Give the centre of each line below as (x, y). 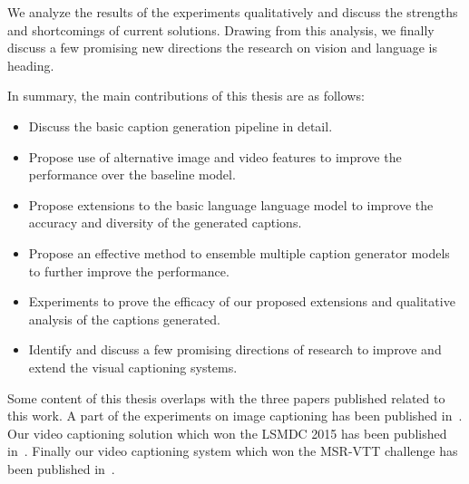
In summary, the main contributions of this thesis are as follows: (186, 96)
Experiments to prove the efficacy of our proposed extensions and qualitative (242, 301)
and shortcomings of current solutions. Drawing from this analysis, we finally (221, 29)
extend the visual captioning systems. (133, 367)
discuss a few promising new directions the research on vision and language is (223, 48)
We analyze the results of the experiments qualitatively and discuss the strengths (233, 12)
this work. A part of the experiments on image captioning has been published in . (235, 416)
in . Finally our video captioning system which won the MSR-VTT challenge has (233, 451)
